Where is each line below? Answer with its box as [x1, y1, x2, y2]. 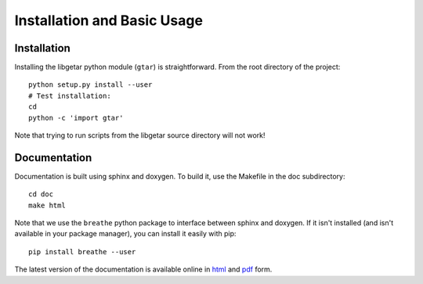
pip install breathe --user [28, 247, 136, 256]
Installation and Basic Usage [14, 12, 204, 29]
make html [28, 200, 66, 210]
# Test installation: [28, 91, 111, 100]
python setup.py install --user [28, 81, 153, 89]
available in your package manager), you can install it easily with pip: [14, 229, 237, 239]
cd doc [28, 190, 54, 199]
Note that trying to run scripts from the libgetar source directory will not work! [14, 131, 266, 140]
